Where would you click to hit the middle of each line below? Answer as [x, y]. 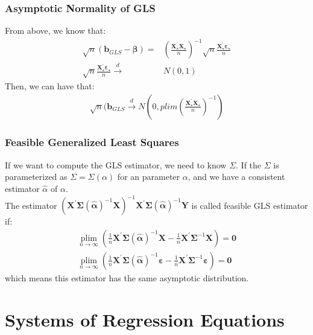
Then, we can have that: [50, 85]
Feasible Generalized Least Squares [92, 142]
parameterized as [36, 177]
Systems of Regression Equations [145, 319]
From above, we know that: [55, 30]
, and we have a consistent [236, 177]
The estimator [31, 205]
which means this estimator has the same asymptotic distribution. [127, 277]
